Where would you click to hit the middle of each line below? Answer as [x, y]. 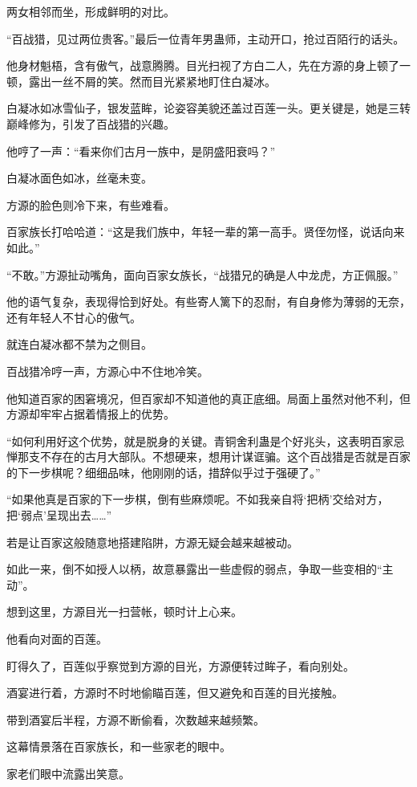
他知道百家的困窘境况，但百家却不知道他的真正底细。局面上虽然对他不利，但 [208, 398]
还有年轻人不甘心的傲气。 [74, 317]
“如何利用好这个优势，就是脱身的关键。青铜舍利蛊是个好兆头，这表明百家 [200, 440]
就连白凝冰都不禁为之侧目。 [79, 344]
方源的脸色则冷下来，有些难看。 [91, 204]
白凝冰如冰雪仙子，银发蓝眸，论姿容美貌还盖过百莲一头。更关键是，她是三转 [208, 108]
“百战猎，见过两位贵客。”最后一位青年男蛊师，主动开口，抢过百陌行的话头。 [206, 38]
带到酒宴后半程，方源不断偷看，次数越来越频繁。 [136, 719]
